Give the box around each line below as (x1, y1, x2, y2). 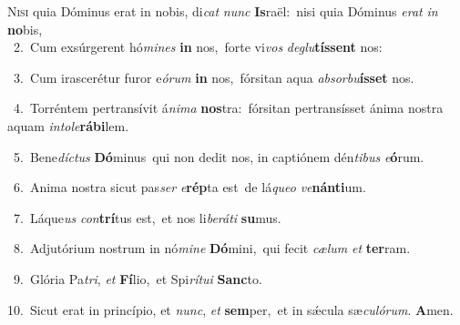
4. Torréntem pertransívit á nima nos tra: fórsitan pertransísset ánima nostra (13, 98, 444, 117)
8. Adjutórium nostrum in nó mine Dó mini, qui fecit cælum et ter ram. (13, 239, 411, 258)
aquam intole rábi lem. (7, 116, 129, 135)
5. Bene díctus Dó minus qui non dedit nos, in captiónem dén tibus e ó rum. (13, 147, 424, 166)
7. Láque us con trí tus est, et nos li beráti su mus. (13, 208, 281, 227)
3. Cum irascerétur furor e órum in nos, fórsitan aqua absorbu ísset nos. (13, 67, 414, 86)
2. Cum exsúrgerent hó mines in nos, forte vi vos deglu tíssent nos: (13, 37, 383, 56)
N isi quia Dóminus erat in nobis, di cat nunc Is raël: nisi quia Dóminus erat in (7, 2, 438, 20)
